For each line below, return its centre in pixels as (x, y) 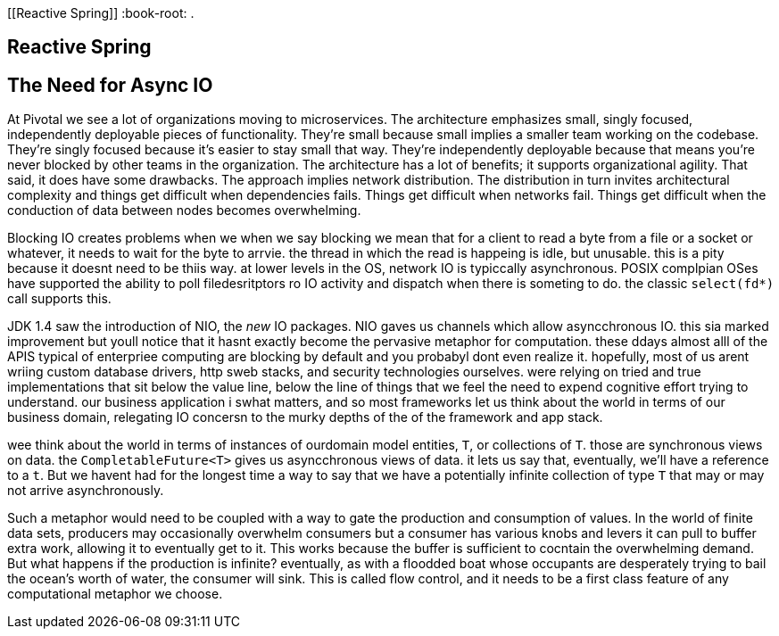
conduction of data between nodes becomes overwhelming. (184, 211)
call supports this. (59, 299)
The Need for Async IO (110, 85)
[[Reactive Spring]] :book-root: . (101, 13)
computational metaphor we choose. (115, 594)
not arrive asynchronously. (86, 491)
